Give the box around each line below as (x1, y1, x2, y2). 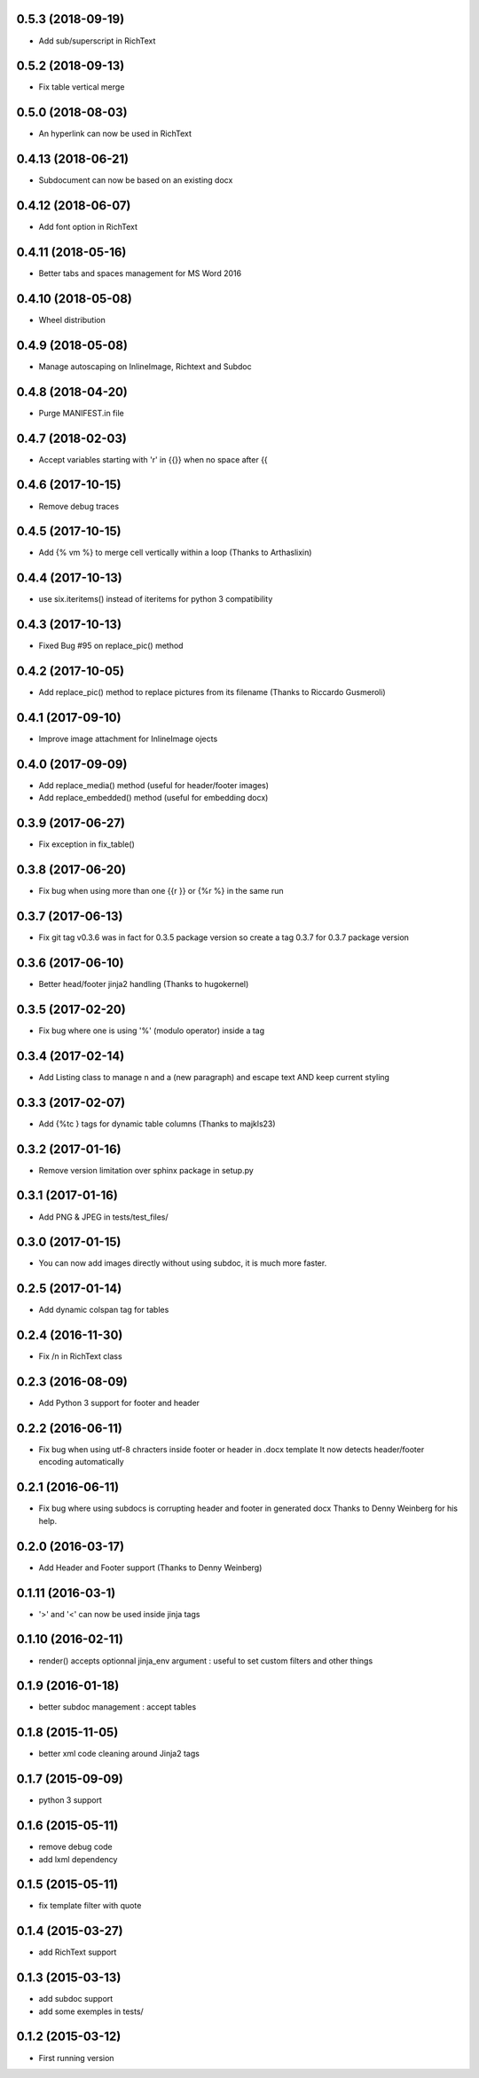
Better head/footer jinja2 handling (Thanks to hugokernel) (38, 979, 249, 990)
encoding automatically (38, 1457, 124, 1467)
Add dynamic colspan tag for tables (38, 1305, 169, 1316)
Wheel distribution (38, 314, 106, 325)
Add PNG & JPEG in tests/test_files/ (38, 1212, 169, 1222)
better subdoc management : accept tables (38, 1702, 197, 1712)
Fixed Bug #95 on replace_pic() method (38, 640, 184, 652)
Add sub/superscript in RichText (38, 36, 156, 46)
